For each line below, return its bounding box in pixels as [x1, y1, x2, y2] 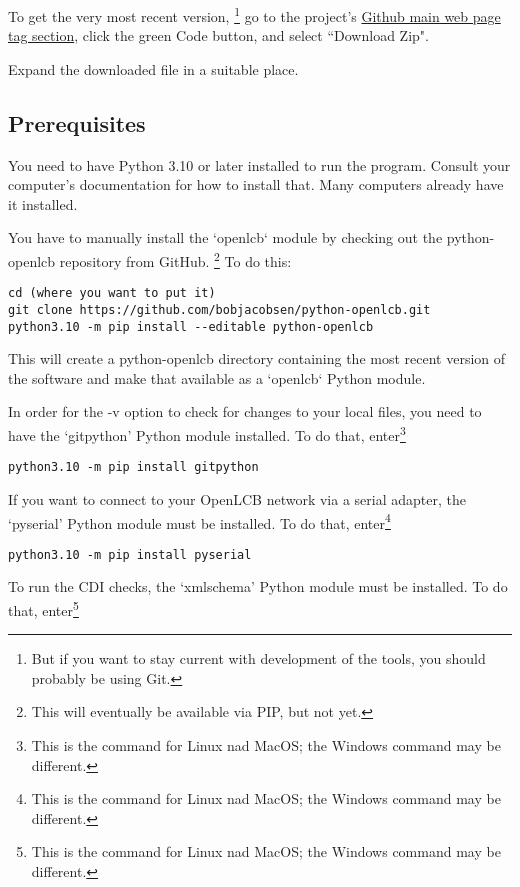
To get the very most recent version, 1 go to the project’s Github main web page [8, 3, 501, 26]
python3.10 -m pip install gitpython [8, 460, 259, 475]
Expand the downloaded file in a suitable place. [8, 58, 299, 79]
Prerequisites [8, 107, 146, 138]
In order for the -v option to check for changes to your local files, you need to [8, 401, 482, 422]
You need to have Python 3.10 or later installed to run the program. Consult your [8, 154, 511, 175]
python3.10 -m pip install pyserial [8, 547, 252, 562]
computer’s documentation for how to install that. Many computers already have [8, 174, 504, 195]
